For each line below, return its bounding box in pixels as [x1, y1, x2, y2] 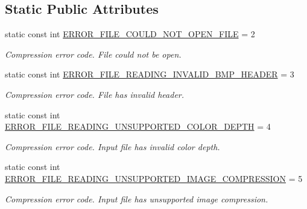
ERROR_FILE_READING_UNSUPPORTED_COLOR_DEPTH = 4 [5, 120, 271, 133]
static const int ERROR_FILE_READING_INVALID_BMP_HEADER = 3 [5, 68, 294, 80]
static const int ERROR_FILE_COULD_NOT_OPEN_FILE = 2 [5, 28, 255, 40]
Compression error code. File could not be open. [5, 47, 182, 60]
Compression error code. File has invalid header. [5, 88, 185, 100]
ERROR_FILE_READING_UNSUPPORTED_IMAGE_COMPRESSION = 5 [5, 172, 303, 184]
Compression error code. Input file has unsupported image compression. [5, 192, 268, 205]
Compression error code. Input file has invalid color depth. [5, 140, 220, 153]
